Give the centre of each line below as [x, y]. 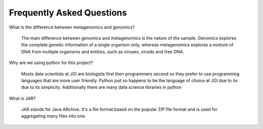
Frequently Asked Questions [68, 13]
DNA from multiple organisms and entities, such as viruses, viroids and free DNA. [103, 51]
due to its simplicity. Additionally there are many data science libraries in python [101, 87]
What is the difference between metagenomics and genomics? [72, 27]
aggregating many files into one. [54, 116]
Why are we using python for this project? [51, 63]
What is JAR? [22, 98]
